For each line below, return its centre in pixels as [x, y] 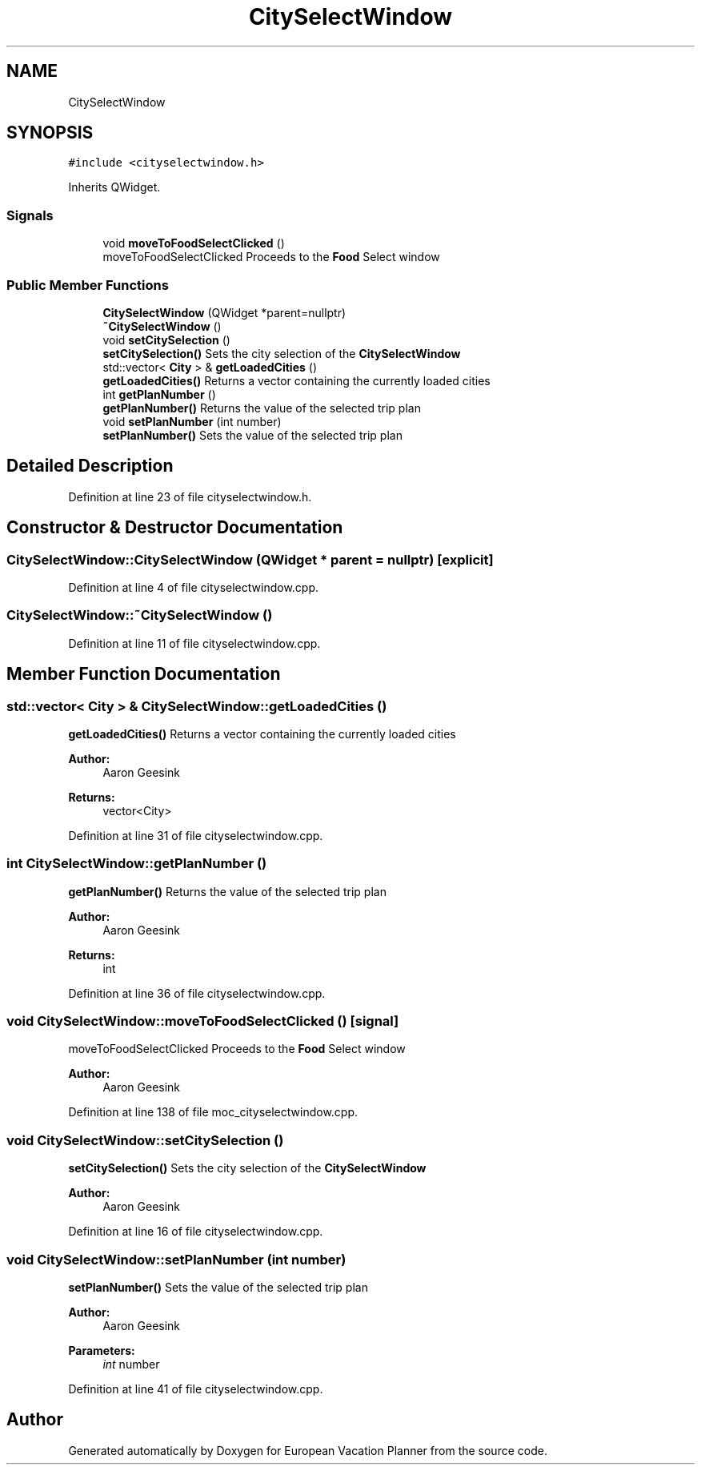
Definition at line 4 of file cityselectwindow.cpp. [194, 587]
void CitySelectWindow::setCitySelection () [145, 1140]
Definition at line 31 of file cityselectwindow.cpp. [196, 835]
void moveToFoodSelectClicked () [194, 243]
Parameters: [102, 1350]
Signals [30, 215]
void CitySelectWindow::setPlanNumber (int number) [176, 1259]
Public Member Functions [88, 285]
